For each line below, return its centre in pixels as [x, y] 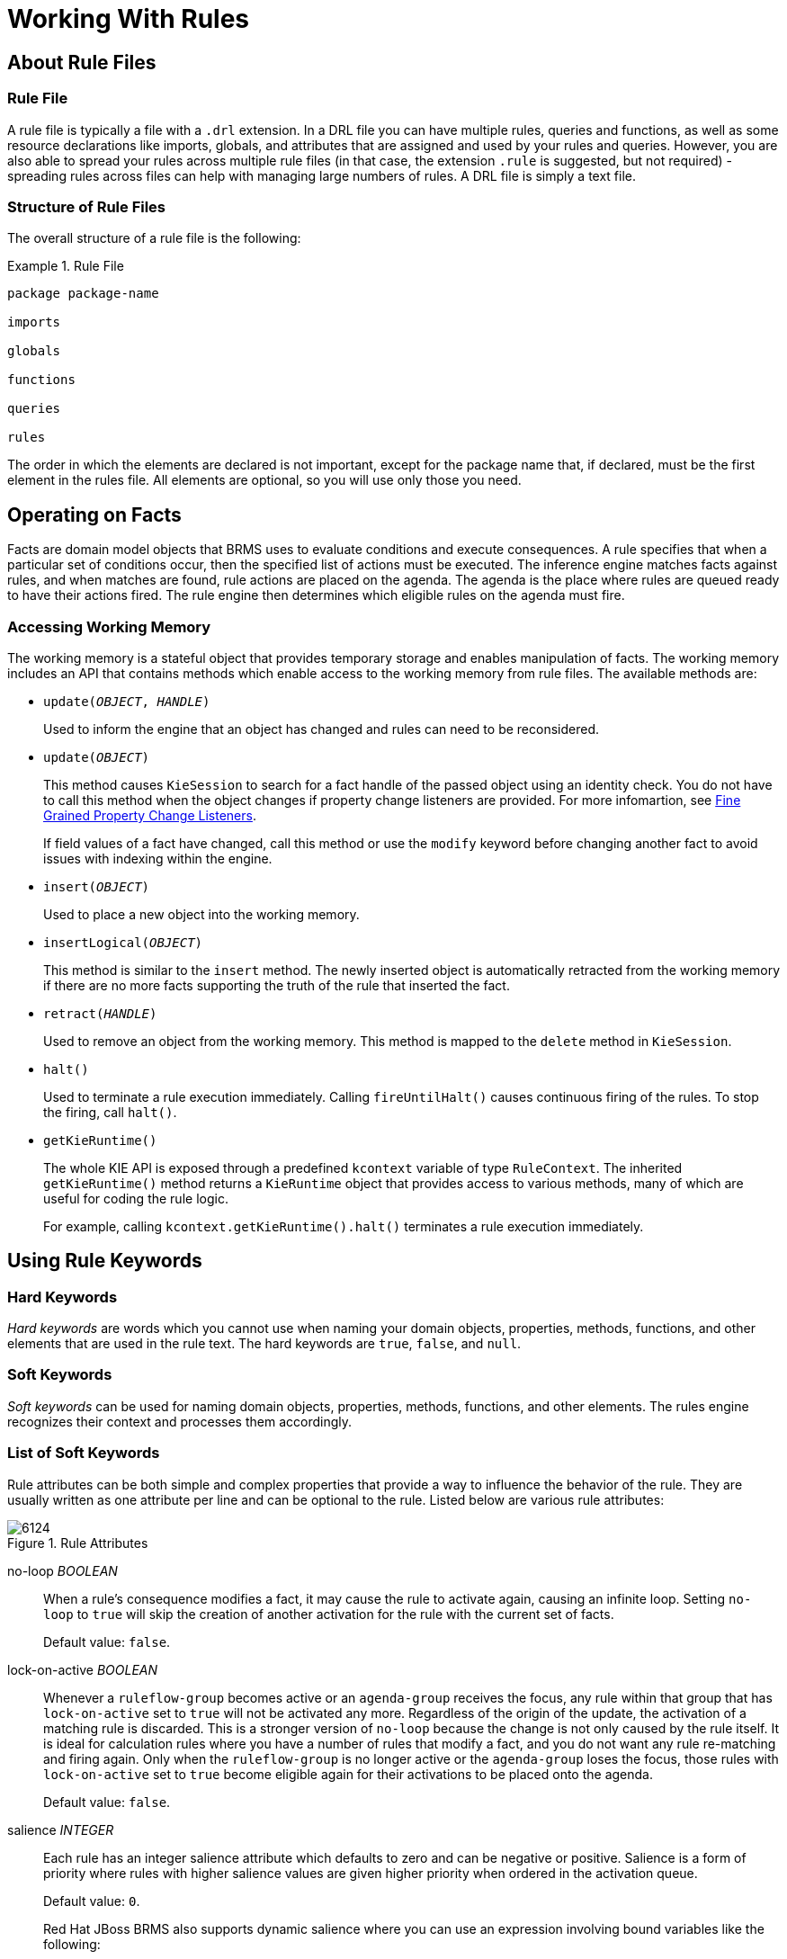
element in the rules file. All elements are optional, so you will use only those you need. [264, 480]
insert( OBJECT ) [97, 886]
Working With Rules [129, 19]
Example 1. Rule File [66, 266]
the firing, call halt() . [110, 1112]
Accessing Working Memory [109, 626]
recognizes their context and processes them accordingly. [180, 1421]
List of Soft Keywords [84, 1453]
